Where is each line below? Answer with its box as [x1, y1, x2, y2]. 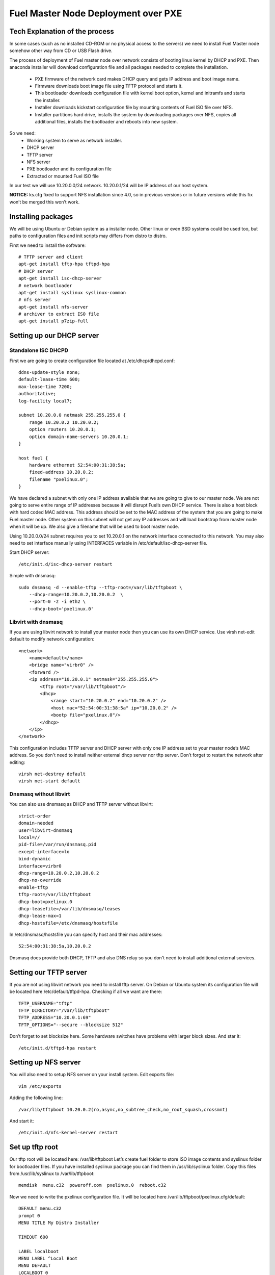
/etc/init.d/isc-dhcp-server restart [18, 561, 113, 567]
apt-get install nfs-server [18, 304, 89, 310]
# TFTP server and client [18, 254, 84, 260]
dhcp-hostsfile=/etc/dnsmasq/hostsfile [18, 920, 118, 926]
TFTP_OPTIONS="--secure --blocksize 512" [18, 1022, 123, 1028]
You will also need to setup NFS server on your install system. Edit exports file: [9, 1072, 174, 1078]
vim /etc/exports [18, 1083, 62, 1089]
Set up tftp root [9, 1143, 59, 1152]
